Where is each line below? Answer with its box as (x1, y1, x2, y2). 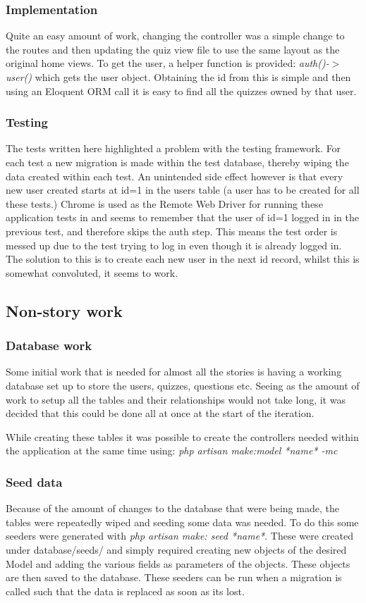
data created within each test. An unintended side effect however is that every (6, 168, 343, 183)
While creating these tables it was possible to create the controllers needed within (6, 429, 359, 444)
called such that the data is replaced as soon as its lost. (6, 583, 245, 598)
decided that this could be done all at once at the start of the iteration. (6, 406, 315, 421)
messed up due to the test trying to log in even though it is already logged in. (6, 237, 342, 252)
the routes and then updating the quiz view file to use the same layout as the (6, 42, 340, 56)
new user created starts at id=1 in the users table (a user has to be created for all (6, 182, 360, 197)
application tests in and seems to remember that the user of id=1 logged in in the (6, 210, 359, 225)
